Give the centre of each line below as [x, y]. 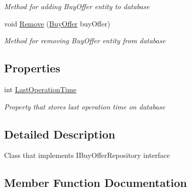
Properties [32, 68]
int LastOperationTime [40, 89]
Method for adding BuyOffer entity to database [77, 6]
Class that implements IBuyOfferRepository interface [87, 155]
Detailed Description [60, 134]
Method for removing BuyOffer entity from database [85, 40]
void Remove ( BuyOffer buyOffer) [57, 23]
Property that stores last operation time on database [85, 106]
